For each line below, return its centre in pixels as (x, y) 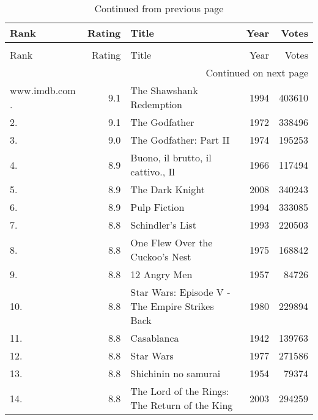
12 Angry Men (161, 274)
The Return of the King (182, 405)
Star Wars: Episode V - (180, 292)
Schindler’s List (163, 225)
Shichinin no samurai (176, 373)
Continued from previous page (159, 8)
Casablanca (155, 338)
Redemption (157, 104)
